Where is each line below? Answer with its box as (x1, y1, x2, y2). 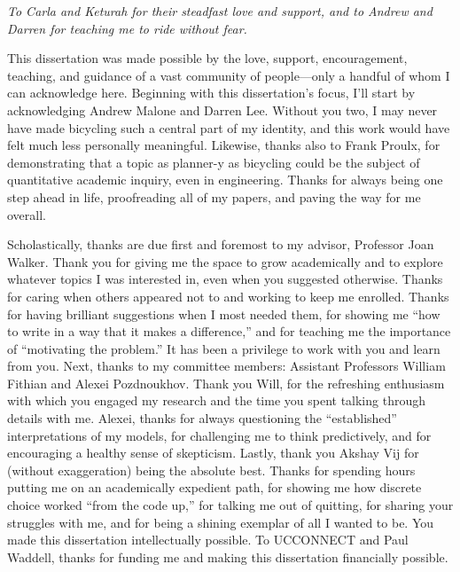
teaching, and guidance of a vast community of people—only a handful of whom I (7, 66, 450, 84)
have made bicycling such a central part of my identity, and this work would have (7, 118, 450, 137)
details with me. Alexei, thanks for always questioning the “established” (7, 409, 397, 427)
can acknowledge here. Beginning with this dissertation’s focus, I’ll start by (7, 83, 416, 102)
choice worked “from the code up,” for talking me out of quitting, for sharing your (7, 496, 454, 514)
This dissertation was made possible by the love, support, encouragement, (7, 49, 408, 67)
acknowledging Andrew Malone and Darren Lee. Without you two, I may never (7, 100, 438, 119)
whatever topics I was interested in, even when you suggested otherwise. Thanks (7, 270, 443, 288)
